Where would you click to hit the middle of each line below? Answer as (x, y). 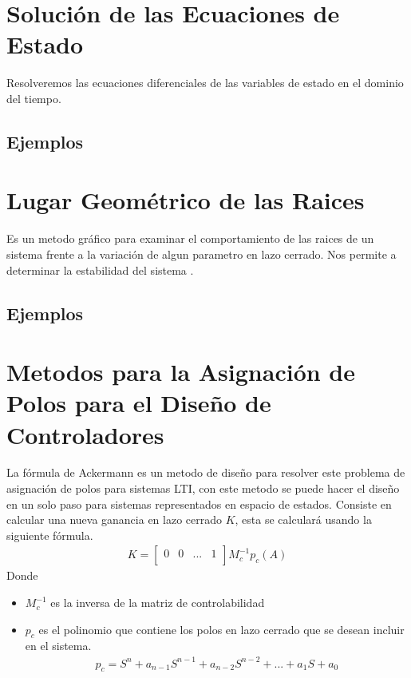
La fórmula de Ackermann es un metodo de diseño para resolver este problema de (206, 472)
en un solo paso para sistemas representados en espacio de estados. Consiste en (199, 504)
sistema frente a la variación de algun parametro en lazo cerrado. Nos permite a (202, 254)
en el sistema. (58, 646)
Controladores (85, 434)
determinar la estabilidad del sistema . (100, 270)
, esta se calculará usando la (303, 519)
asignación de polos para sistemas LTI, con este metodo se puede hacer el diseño (203, 488)
